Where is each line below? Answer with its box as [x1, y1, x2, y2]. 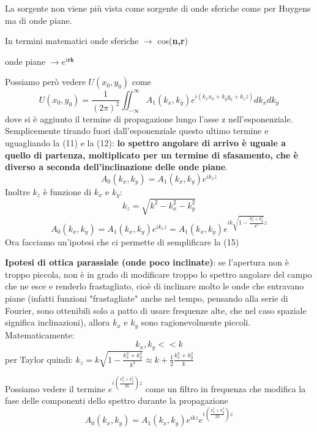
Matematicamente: [5, 328, 75, 341]
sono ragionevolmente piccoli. [141, 316, 251, 329]
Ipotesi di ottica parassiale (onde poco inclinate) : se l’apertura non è [5, 256, 289, 269]
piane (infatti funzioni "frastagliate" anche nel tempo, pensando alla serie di [5, 292, 288, 305]
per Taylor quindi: [5, 352, 73, 365]
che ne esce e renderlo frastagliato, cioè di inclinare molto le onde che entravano [5, 280, 304, 292]
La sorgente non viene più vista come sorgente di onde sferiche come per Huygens [5, 2, 311, 14]
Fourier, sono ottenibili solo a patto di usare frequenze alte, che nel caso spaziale [5, 304, 307, 316]
